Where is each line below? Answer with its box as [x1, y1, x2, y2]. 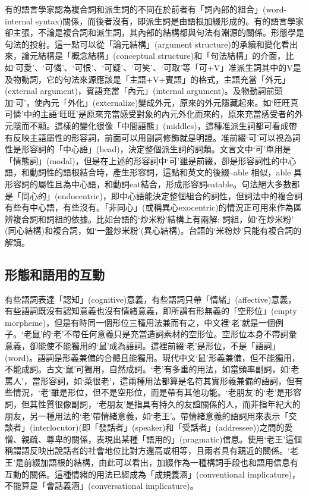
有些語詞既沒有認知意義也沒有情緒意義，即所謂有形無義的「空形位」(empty [5, 304, 297, 317]
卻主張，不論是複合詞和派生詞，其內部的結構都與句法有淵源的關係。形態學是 [5, 26, 304, 39]
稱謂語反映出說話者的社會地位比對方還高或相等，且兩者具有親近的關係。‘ [5, 444, 290, 457]
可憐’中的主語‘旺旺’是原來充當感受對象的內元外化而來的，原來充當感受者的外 [5, 108, 303, 120]
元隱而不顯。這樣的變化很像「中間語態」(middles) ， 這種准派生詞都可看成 [5, 119, 289, 131]
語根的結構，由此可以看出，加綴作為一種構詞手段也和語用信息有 [48, 456, 298, 468]
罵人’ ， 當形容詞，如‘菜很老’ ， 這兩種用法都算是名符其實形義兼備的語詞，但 [5, 374, 295, 387]
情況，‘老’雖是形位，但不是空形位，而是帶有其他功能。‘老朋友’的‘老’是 [12, 386, 285, 398]
